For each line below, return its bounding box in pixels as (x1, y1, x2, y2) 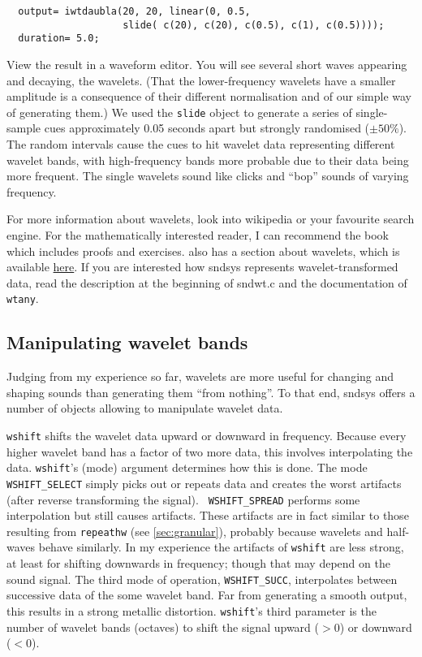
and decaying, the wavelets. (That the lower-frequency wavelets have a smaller (6, 71, 396, 89)
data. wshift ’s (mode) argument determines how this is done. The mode (6, 459, 368, 476)
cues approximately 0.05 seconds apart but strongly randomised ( (44, 119, 370, 136)
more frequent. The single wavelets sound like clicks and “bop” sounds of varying (6, 167, 409, 184)
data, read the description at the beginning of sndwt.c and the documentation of (6, 274, 407, 291)
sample (6, 119, 41, 136)
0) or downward (334, 618, 412, 635)
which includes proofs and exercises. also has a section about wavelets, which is (6, 242, 400, 259)
